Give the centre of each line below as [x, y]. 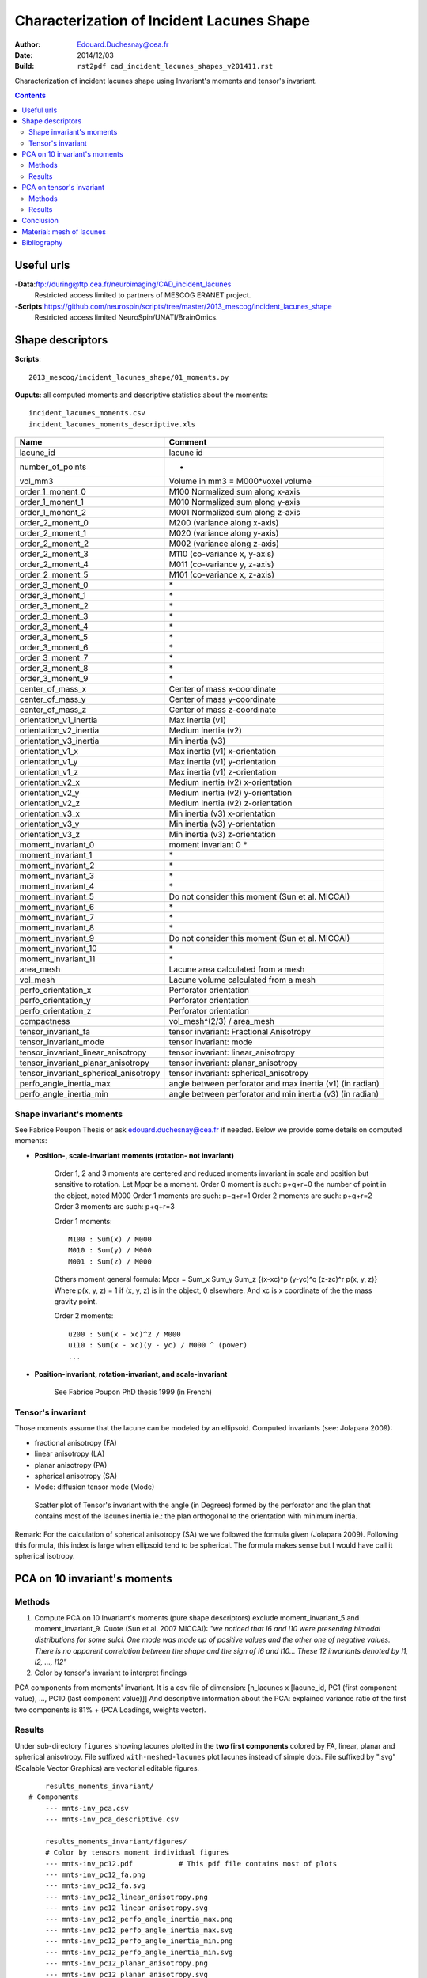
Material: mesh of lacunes [64, 231]
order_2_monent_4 [54, 564]
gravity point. [76, 1301]
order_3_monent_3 [54, 616]
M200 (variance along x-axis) [224, 523]
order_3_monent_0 [54, 585]
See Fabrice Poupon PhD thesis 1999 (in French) [133, 1392]
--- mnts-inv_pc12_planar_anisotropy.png [127, 1963]
